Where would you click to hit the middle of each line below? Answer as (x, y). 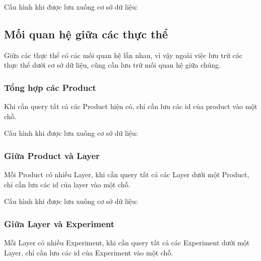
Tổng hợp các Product (50, 87)
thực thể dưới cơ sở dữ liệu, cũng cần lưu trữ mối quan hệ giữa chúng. (112, 65)
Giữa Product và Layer (52, 155)
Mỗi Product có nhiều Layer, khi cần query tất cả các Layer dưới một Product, (127, 174)
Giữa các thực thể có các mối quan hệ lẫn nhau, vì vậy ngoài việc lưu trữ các (123, 55)
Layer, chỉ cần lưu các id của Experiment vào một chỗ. (89, 252)
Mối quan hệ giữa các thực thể (86, 34)
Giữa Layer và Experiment (59, 223)
